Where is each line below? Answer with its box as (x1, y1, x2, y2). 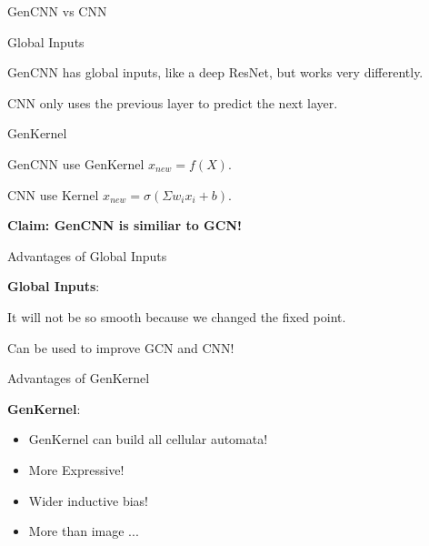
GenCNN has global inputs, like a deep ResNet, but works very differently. (7, 63, 424, 82)
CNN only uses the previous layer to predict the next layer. (7, 93, 338, 112)
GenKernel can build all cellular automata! (28, 430, 268, 449)
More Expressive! (28, 460, 125, 479)
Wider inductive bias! (28, 490, 148, 510)
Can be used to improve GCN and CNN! (7, 338, 234, 357)
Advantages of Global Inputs (7, 246, 167, 265)
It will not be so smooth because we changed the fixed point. (7, 307, 346, 326)
